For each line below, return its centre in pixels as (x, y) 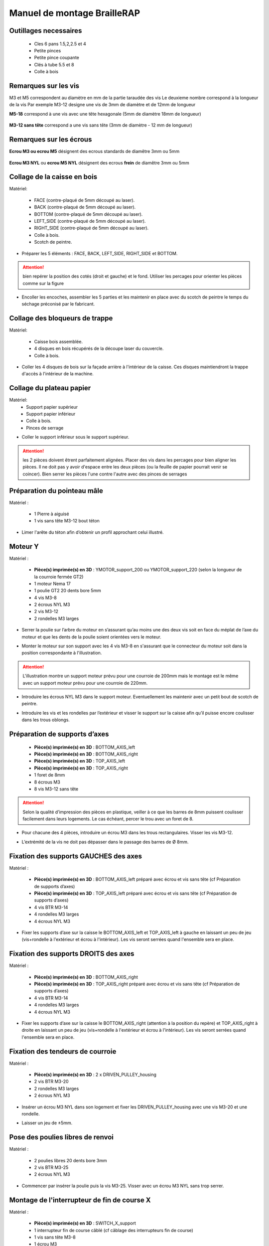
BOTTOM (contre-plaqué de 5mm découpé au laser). (88, 214)
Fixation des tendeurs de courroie (63, 1051)
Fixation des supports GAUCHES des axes (75, 856)
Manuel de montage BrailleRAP (75, 13)
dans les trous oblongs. (46, 720)
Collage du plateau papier (50, 388)
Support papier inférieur (51, 414)
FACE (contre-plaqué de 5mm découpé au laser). (84, 200)
